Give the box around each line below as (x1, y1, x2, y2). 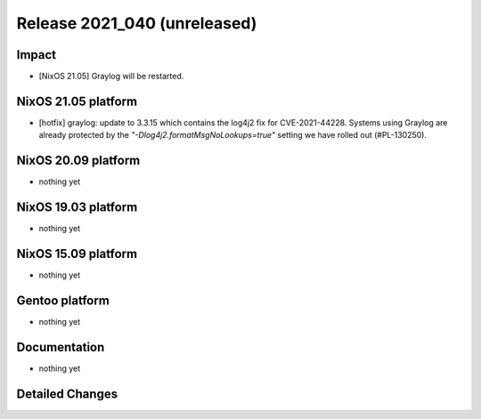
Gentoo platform (16, 293, 110, 308)
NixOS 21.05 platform (16, 93, 138, 109)
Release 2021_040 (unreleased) (16, 13, 257, 33)
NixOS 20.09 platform (16, 153, 141, 168)
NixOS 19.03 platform (16, 200, 138, 215)
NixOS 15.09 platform (16, 246, 138, 262)
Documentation (16, 339, 105, 355)
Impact (16, 47, 57, 62)
